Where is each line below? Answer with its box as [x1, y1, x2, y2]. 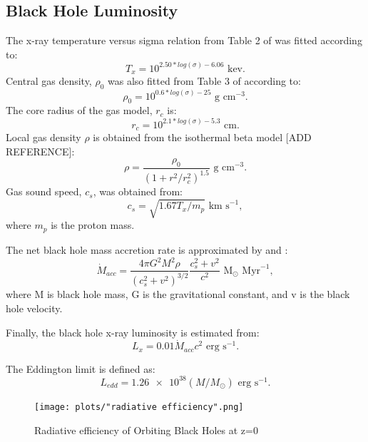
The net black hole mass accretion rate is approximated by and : [6, 242, 288, 257]
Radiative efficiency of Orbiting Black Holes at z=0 [34, 422, 258, 437]
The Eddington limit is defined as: [6, 361, 155, 376]
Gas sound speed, [6, 184, 82, 199]
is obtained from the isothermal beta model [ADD [93, 129, 312, 144]
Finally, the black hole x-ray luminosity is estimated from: [6, 324, 260, 339]
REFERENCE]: [6, 143, 75, 158]
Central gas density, [6, 73, 92, 88]
